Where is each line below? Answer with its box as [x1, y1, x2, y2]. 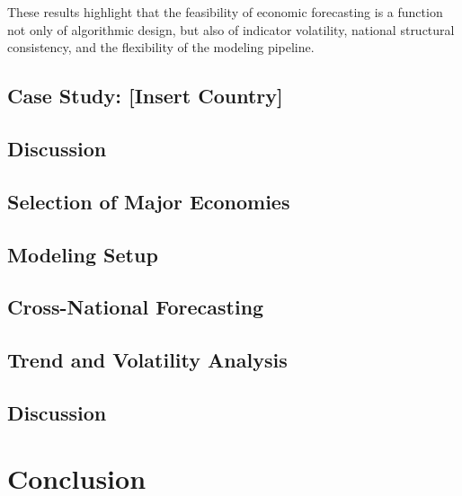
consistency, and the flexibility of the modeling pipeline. [7, 38, 315, 57]
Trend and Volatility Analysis [7, 346, 288, 374]
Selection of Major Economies [7, 187, 290, 215]
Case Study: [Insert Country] [7, 82, 283, 110]
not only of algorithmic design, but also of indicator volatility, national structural [7, 20, 455, 39]
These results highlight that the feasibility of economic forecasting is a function [7, 3, 443, 21]
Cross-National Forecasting [7, 293, 264, 321]
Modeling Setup [7, 240, 158, 268]
